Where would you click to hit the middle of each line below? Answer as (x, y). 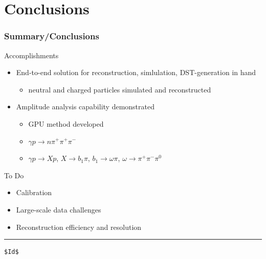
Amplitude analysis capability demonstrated (85, 107)
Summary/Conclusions (52, 36)
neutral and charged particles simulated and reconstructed (120, 89)
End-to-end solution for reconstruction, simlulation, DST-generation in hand (136, 72)
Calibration (34, 192)
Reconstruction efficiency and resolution (79, 227)
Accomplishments (31, 55)
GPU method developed (66, 123)
